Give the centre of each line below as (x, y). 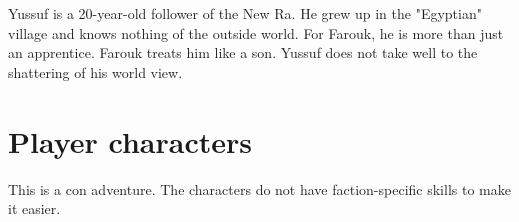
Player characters (130, 140)
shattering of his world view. (95, 71)
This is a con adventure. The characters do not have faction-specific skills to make (259, 188)
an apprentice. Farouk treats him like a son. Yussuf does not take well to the (243, 52)
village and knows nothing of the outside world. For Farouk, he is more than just (256, 32)
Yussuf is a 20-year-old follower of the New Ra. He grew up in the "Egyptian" (245, 13)
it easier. (34, 208)
